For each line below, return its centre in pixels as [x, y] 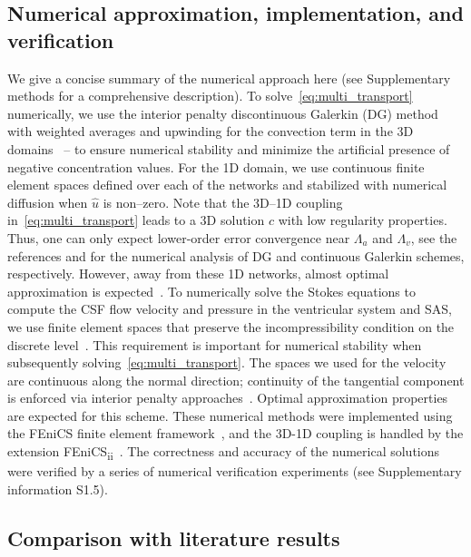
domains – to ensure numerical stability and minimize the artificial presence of [229, 148]
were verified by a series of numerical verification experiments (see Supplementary [235, 471]
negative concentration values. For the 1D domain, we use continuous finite [216, 166]
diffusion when [48, 202]
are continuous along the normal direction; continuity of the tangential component [236, 380]
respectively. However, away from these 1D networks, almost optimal [198, 274]
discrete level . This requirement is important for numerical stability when [215, 344]
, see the [434, 237]
